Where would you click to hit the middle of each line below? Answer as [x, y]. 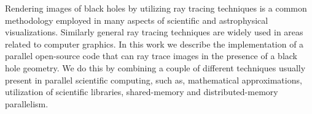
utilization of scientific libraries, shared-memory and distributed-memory [142, 92]
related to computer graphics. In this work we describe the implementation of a [154, 44]
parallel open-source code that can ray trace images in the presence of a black [151, 56]
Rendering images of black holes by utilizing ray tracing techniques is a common [156, 8]
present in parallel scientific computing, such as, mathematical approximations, [154, 80]
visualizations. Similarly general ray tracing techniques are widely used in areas [154, 32]
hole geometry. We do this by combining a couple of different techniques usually [155, 67]
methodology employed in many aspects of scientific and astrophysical [137, 20]
